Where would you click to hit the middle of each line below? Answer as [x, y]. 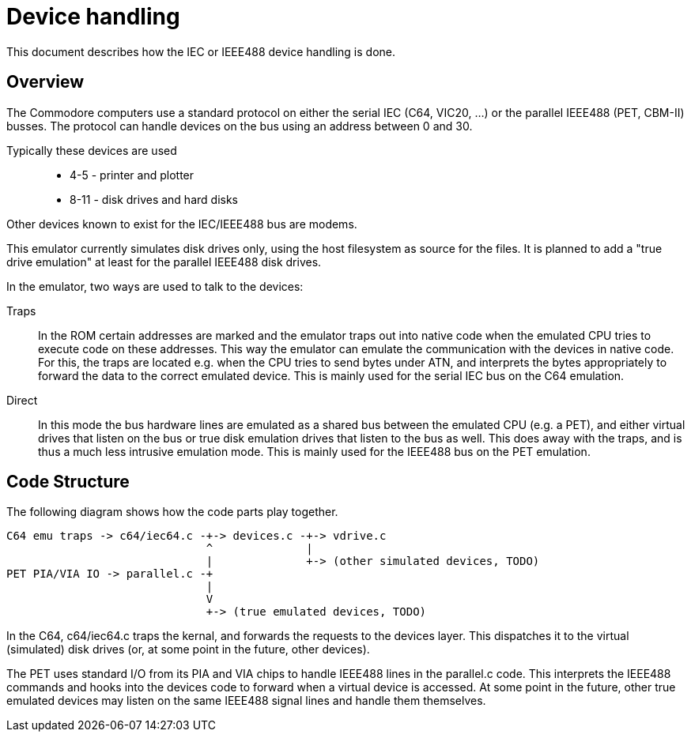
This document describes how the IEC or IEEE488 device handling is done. [201, 51]
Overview [45, 82]
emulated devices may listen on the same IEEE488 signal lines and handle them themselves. [246, 701]
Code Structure [68, 482]
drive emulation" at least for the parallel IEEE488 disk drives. [164, 262]
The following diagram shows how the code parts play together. [172, 512]
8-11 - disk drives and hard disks [154, 199]
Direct [22, 400]
